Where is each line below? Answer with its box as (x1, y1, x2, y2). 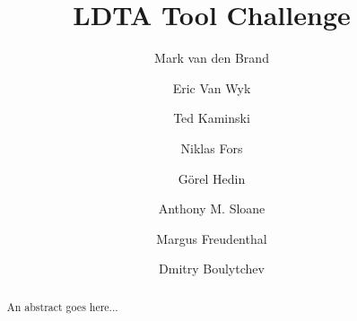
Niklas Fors (180, 138, 243, 157)
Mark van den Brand (154, 48, 269, 67)
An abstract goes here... (6, 299, 118, 314)
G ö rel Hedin (178, 169, 246, 187)
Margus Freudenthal (156, 229, 267, 247)
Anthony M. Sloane (158, 199, 266, 218)
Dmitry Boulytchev (159, 259, 265, 278)
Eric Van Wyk (172, 78, 251, 97)
